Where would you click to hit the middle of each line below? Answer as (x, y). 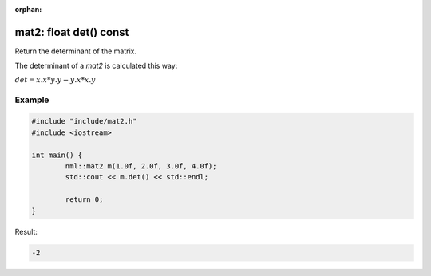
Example (32, 100)
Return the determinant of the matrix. (76, 51)
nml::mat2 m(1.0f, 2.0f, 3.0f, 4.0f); (141, 166)
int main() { (57, 155)
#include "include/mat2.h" (84, 121)
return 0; (84, 200)
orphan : (28, 9)
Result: (26, 231)
